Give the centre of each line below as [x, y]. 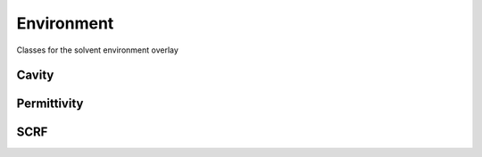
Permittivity [50, 104]
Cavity [35, 75]
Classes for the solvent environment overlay [97, 50]
